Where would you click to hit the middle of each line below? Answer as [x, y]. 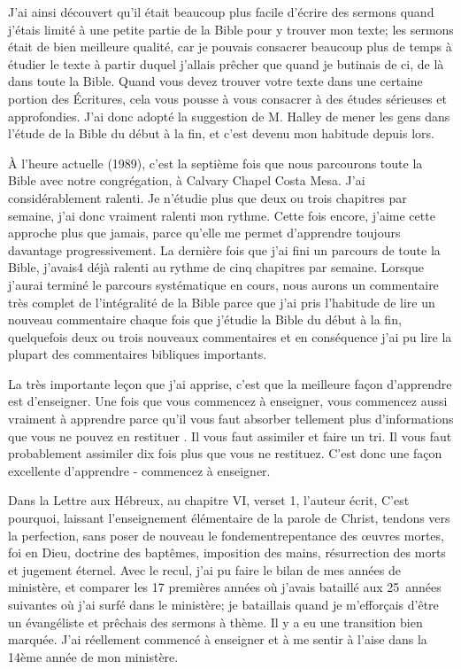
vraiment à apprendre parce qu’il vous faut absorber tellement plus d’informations [231, 419]
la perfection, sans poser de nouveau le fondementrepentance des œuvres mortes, [226, 535]
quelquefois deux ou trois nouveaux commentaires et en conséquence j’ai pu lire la [230, 336]
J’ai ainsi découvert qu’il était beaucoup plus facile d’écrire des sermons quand [221, 12]
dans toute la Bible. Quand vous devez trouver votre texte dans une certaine [215, 81]
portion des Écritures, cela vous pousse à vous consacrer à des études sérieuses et [227, 98]
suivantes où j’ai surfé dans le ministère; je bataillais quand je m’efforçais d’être [223, 604]
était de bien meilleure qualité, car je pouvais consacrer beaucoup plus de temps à [230, 47]
